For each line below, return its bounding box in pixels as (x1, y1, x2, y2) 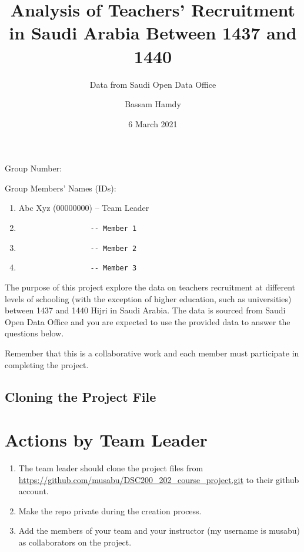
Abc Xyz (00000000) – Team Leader (18, 201, 149, 214)
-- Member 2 (90, 244, 137, 253)
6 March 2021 (128, 117, 178, 130)
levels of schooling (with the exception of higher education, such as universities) (5, 292, 292, 305)
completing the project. (5, 358, 89, 371)
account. (18, 485, 49, 497)
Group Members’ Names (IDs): (5, 181, 116, 194)
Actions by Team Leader (5, 428, 208, 452)
